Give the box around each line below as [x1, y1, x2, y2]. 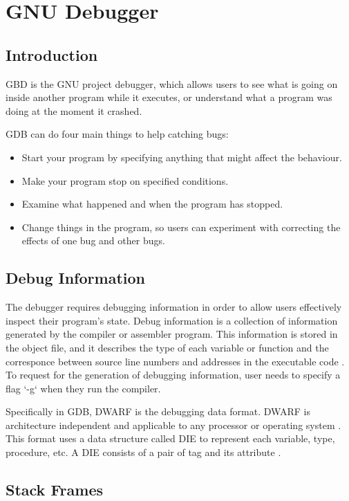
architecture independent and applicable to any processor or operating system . [6, 417, 341, 432]
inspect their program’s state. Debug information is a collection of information [6, 313, 338, 327]
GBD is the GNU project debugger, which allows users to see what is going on [6, 76, 338, 91]
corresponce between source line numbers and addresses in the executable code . [6, 354, 345, 368]
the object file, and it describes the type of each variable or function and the [6, 340, 329, 354]
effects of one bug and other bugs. [21, 233, 165, 248]
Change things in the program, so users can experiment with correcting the [21, 219, 341, 234]
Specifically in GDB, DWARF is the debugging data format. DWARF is [6, 404, 310, 419]
